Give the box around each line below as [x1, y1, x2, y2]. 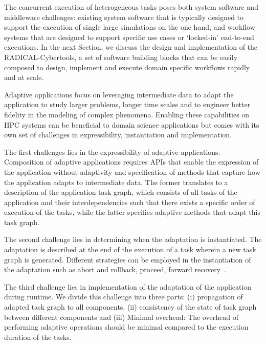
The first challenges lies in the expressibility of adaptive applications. [4, 146, 220, 157]
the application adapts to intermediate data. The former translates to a [4, 176, 228, 187]
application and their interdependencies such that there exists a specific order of [4, 196, 255, 207]
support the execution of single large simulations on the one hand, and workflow [4, 22, 255, 32]
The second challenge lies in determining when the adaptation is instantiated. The [4, 234, 262, 245]
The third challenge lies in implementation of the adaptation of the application [4, 281, 252, 292]
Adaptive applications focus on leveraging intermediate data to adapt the [4, 89, 234, 99]
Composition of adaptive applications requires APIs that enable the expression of [4, 156, 259, 167]
